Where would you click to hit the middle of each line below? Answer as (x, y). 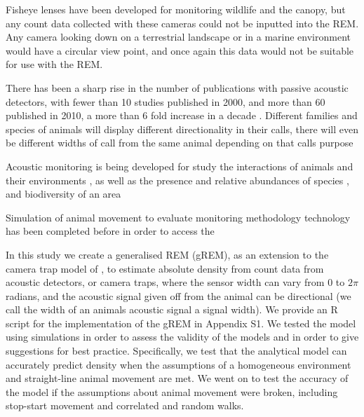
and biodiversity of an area (63, 194)
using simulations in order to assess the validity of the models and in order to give (182, 337)
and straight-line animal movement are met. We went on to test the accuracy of (177, 378)
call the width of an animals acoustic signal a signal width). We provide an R (172, 309)
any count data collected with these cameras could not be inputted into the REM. (182, 23)
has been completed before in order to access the (110, 231)
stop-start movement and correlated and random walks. (125, 405)
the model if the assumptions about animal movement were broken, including (172, 391)
